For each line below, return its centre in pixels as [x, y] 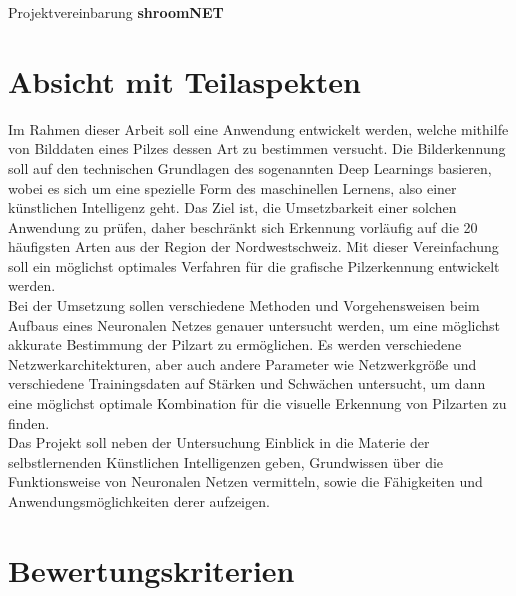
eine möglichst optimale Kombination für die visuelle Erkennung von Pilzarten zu [257, 403]
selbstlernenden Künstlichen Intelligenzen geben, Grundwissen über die [226, 461]
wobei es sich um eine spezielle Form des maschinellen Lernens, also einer [232, 187]
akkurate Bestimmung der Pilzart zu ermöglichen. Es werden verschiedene [235, 344]
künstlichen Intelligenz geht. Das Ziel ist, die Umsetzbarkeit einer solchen [232, 207]
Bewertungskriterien [151, 569]
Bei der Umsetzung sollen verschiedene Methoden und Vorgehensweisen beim [244, 305]
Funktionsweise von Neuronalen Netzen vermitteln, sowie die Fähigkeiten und [245, 481]
